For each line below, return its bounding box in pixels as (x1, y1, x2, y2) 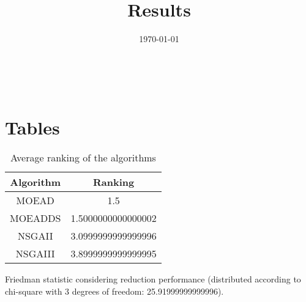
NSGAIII (15, 246, 55, 261)
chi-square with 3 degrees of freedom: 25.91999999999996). (5, 285, 224, 298)
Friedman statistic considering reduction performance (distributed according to (5, 273, 301, 285)
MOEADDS (10, 211, 61, 226)
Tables (5, 114, 60, 139)
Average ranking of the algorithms (10, 150, 156, 165)
